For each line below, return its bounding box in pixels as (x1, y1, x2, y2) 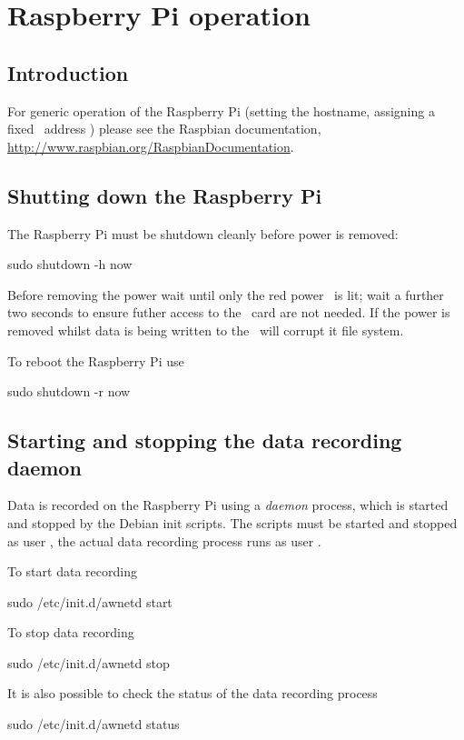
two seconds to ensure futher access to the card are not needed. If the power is (7, 303, 450, 322)
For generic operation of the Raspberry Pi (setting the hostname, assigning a (7, 101, 435, 120)
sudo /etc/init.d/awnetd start (7, 592, 173, 611)
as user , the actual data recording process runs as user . (7, 531, 321, 550)
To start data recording (7, 562, 137, 581)
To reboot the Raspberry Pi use (7, 351, 184, 370)
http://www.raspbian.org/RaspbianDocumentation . (7, 136, 294, 155)
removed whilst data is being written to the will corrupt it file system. (7, 320, 404, 339)
